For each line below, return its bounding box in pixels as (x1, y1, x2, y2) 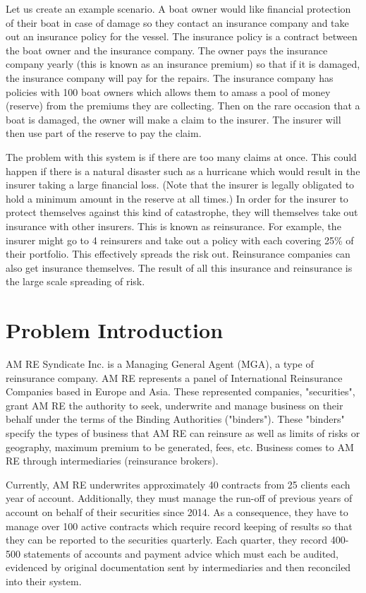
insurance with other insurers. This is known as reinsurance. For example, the (6, 218, 341, 233)
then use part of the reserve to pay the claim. (6, 126, 202, 140)
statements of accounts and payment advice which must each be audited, (23, 546, 338, 561)
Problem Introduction (6, 316, 224, 345)
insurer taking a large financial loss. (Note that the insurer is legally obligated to (6, 177, 355, 192)
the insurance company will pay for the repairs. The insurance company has (6, 70, 334, 85)
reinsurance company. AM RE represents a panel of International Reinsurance (6, 370, 343, 385)
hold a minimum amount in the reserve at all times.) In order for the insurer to (6, 191, 348, 205)
